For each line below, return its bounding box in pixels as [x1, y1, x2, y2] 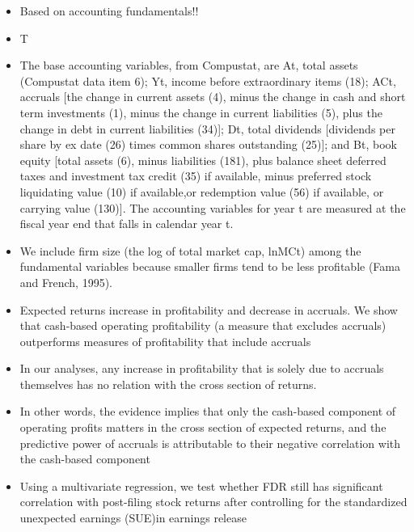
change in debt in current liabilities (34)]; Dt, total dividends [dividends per [19, 120, 395, 137]
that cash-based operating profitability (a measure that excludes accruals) [19, 317, 387, 334]
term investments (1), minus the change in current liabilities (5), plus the [19, 103, 382, 120]
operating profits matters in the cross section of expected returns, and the [19, 419, 387, 436]
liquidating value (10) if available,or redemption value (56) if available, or [19, 183, 384, 200]
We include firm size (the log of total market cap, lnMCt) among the [19, 242, 361, 259]
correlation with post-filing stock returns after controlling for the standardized [19, 493, 408, 510]
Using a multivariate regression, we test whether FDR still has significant [19, 477, 383, 494]
